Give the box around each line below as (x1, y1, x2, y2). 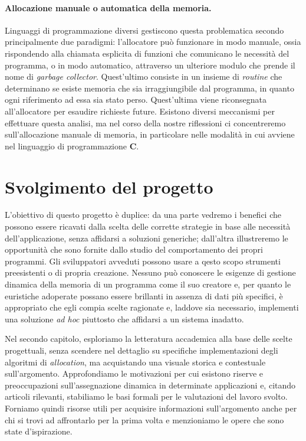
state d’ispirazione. (5, 425, 73, 437)
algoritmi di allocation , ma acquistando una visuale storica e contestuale (5, 355, 266, 368)
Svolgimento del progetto (5, 174, 213, 198)
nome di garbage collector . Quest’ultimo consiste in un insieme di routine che (5, 70, 282, 83)
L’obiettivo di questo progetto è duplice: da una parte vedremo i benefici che (5, 208, 281, 221)
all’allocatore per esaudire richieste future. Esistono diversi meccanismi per (5, 104, 275, 117)
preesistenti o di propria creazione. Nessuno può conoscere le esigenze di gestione (5, 266, 296, 279)
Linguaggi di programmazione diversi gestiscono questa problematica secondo (5, 24, 284, 36)
